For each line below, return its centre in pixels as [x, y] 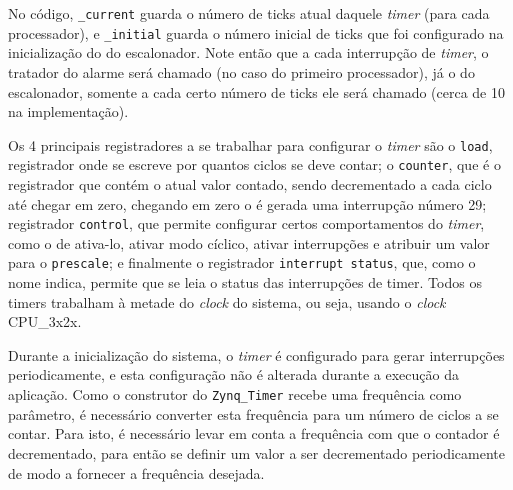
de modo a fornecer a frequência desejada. [136, 472]
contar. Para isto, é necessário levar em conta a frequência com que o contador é [254, 433]
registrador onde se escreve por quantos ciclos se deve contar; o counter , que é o [254, 164]
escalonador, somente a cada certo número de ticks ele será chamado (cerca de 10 [256, 91]
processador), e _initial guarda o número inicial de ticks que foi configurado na [256, 32]
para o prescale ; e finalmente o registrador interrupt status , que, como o [242, 262]
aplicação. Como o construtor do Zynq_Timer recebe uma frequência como [235, 394]
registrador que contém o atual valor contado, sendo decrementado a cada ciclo [250, 184]
